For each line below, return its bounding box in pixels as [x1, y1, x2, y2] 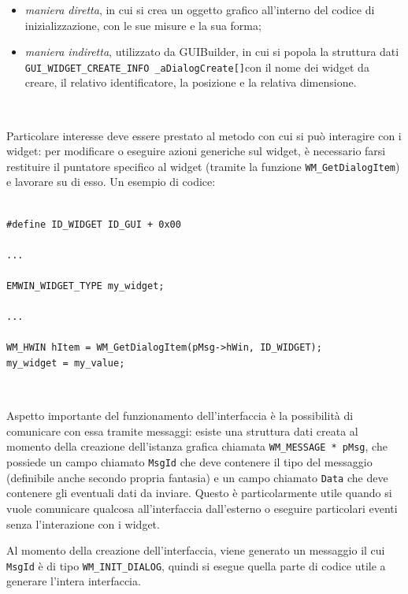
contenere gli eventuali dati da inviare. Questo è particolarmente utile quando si [6, 484, 392, 501]
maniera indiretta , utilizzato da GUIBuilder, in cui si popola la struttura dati [24, 43, 399, 60]
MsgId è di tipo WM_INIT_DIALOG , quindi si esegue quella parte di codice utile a [6, 557, 386, 574]
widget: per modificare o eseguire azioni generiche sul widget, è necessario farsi [6, 143, 386, 159]
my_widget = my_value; [6, 358, 125, 369]
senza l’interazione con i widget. [6, 515, 160, 532]
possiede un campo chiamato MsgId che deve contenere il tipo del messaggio [6, 454, 373, 470]
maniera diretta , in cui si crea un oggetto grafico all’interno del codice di [24, 2, 375, 17]
